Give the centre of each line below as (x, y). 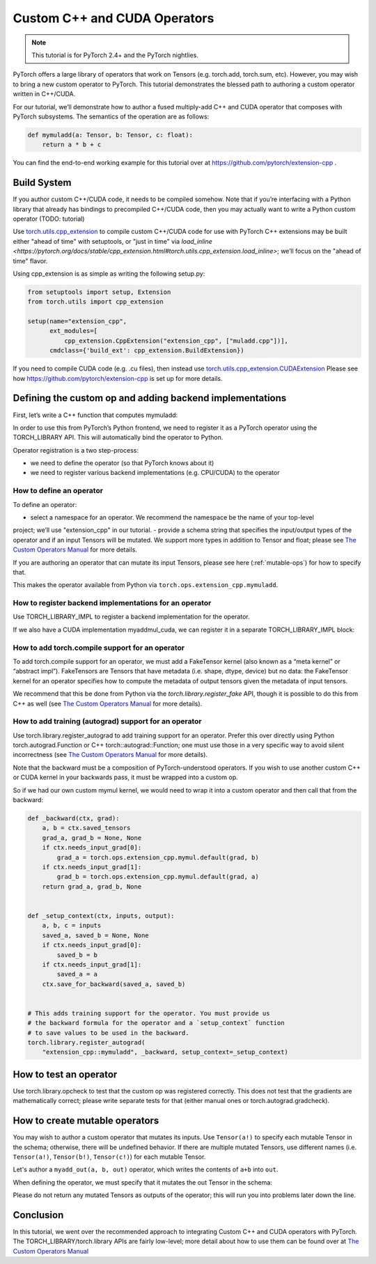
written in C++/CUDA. (44, 94)
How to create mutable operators (86, 1121)
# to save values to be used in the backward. (108, 1033)
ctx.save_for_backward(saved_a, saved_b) (114, 984)
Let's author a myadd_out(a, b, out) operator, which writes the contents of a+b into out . (146, 1169)
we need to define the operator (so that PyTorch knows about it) (122, 463)
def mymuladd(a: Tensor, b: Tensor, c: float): (110, 135)
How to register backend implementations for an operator (112, 603)
